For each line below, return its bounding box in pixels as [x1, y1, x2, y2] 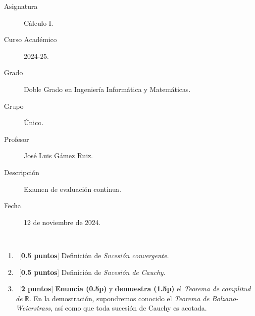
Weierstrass [15, 303, 51, 313]
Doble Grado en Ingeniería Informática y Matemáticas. [24, 84, 191, 94]
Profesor [4, 134, 29, 144]
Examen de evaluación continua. [24, 183, 121, 194]
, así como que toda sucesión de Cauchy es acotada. [50, 303, 207, 313]
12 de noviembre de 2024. [24, 217, 101, 227]
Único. [24, 117, 44, 128]
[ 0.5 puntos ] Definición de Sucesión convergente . [19, 250, 169, 260]
